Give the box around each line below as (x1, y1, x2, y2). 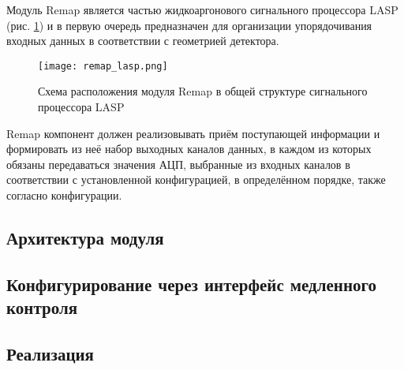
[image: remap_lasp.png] (38, 60, 168, 72)
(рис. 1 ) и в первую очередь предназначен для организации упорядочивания (6, 17, 372, 33)
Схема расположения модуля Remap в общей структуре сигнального (38, 83, 368, 99)
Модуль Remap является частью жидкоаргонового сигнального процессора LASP (6, 2, 398, 17)
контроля (6, 295, 78, 320)
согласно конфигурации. (6, 187, 122, 203)
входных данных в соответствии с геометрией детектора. (6, 32, 279, 49)
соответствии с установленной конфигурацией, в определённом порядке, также (6, 171, 386, 188)
